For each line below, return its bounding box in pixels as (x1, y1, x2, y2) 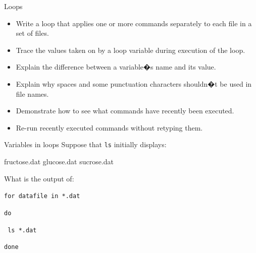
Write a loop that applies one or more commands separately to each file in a (16, 18, 252, 28)
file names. (16, 88, 49, 99)
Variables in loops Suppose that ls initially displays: (4, 139, 167, 150)
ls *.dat (8, 226, 37, 234)
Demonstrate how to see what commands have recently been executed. (16, 105, 234, 116)
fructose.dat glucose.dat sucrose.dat (4, 156, 114, 166)
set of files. (16, 28, 49, 38)
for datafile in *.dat (4, 193, 80, 200)
